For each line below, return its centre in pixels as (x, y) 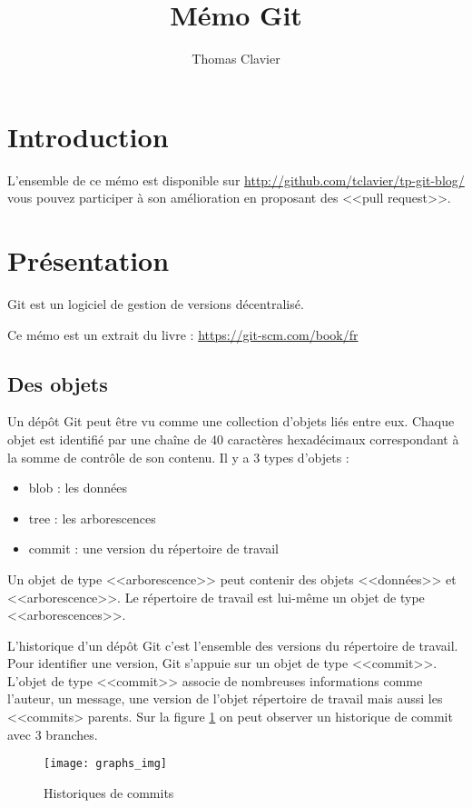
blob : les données (78, 488)
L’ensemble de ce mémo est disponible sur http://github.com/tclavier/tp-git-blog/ (236, 180)
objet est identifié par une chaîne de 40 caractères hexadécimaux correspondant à (233, 439)
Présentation (88, 260)
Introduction (88, 136)
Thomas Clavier (236, 59)
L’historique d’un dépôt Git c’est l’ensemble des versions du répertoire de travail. (233, 645)
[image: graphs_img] (106, 764)
